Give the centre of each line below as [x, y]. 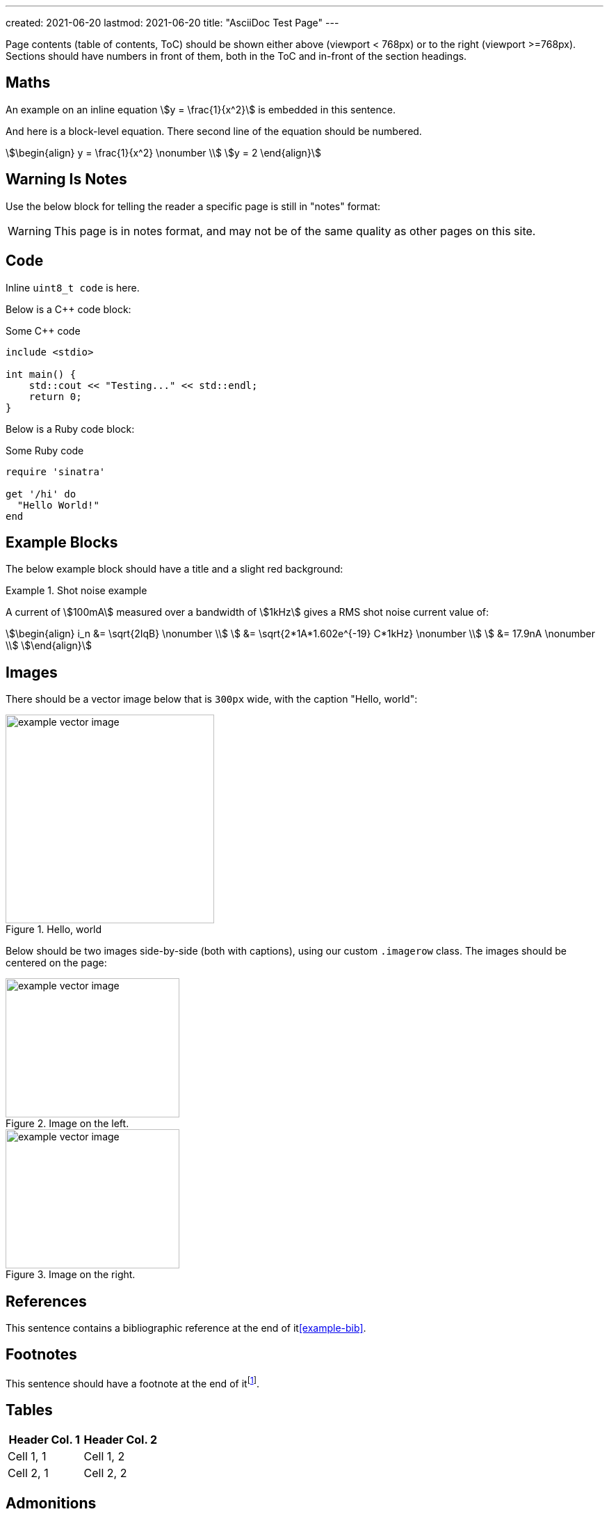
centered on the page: [56, 963]
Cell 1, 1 [27, 1457]
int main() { [41, 374]
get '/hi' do [41, 494]
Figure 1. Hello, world [54, 930]
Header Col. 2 [121, 1440]
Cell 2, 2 [105, 1473]
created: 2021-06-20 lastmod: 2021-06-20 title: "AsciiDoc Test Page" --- [172, 23]
